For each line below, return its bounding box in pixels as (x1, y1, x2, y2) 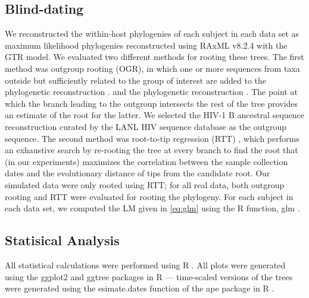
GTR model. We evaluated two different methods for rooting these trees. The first (5, 50, 304, 63)
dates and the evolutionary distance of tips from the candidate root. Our (5, 167, 270, 179)
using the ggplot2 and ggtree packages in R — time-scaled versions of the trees (5, 270, 293, 283)
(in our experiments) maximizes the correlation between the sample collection (5, 155, 288, 167)
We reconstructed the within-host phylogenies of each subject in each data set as (5, 27, 299, 40)
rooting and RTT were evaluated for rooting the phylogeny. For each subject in (5, 190, 294, 202)
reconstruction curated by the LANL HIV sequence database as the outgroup (5, 120, 286, 132)
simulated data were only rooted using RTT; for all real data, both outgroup (5, 178, 285, 191)
